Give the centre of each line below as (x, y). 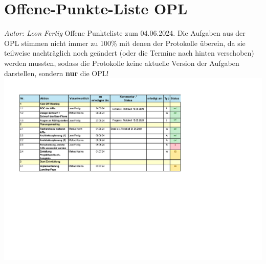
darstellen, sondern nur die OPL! (57, 73)
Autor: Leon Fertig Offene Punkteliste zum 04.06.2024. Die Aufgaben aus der (125, 33)
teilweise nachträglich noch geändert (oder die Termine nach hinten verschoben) (129, 53)
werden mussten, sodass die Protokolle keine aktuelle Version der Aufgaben (122, 63)
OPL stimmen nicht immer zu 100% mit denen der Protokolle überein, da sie (125, 43)
